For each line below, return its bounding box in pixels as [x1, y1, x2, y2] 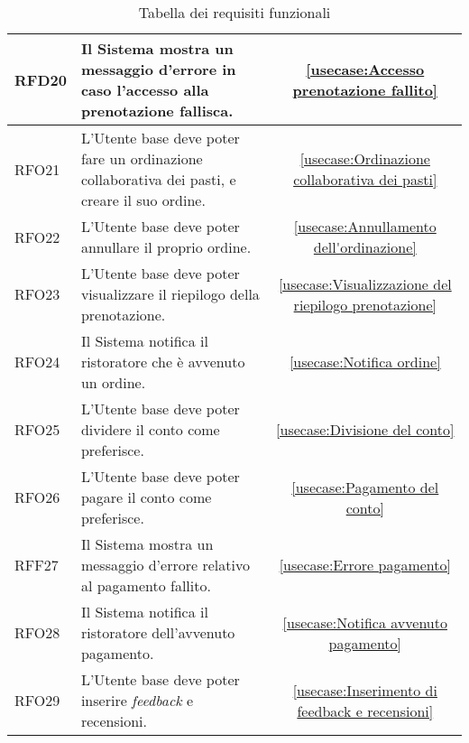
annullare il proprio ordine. [80, 237, 252, 257]
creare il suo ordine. [80, 190, 206, 210]
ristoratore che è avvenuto [80, 351, 245, 372]
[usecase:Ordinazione [299, 148, 430, 169]
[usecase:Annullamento [293, 216, 437, 237]
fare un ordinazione [80, 148, 203, 169]
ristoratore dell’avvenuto [80, 622, 235, 643]
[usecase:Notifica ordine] [289, 351, 441, 372]
